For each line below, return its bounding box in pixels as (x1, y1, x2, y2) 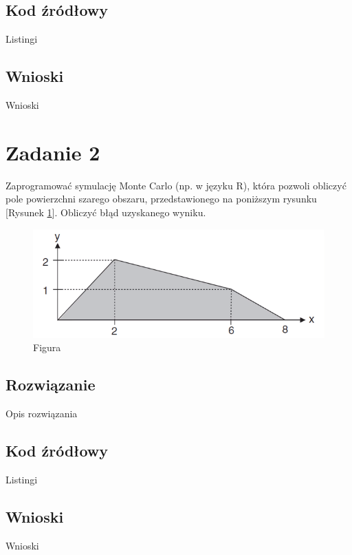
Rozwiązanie (5, 374, 96, 395)
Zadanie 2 (5, 138, 100, 166)
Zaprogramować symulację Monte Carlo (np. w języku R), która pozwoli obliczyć (5, 178, 346, 192)
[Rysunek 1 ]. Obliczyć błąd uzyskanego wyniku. (5, 205, 206, 219)
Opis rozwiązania (5, 406, 78, 420)
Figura (33, 340, 61, 355)
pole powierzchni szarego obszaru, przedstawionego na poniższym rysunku (5, 191, 317, 206)
